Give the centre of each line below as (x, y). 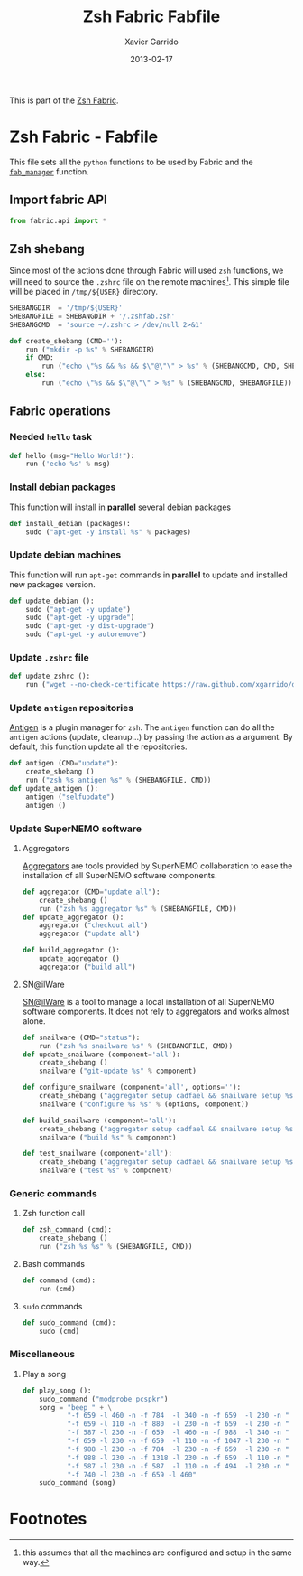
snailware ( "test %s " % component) (106, 1171)
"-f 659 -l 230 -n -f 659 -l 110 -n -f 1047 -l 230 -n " (179, 1441)
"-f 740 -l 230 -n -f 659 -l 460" (132, 1475)
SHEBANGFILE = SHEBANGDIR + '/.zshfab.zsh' (92, 316)
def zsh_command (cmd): (67, 1230)
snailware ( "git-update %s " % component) (118, 1071)
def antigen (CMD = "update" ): (64, 764)
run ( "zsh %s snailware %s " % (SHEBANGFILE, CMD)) (136, 1046)
